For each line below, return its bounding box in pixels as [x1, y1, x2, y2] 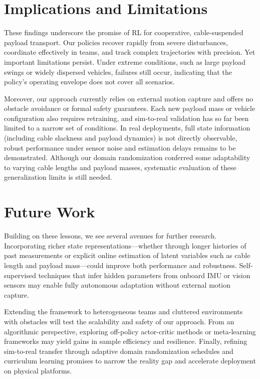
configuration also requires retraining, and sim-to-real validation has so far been [4, 112, 249, 123]
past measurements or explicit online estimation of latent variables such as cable [4, 250, 250, 261]
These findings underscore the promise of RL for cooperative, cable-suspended [4, 27, 243, 38]
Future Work [4, 201, 95, 222]
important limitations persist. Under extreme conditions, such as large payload [4, 56, 246, 67]
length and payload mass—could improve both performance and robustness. [4, 260, 237, 270]
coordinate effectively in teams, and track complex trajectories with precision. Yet [4, 47, 255, 57]
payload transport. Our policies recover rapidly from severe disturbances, [4, 37, 228, 47]
